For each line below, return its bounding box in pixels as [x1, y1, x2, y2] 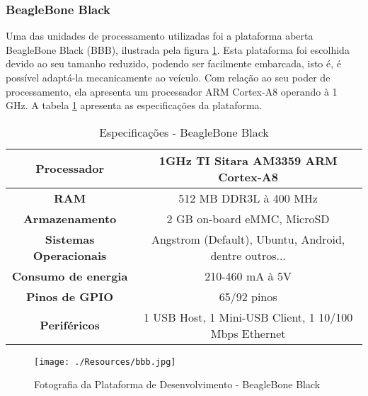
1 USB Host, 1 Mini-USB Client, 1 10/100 [144, 308, 353, 325]
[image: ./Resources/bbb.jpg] [34, 356, 176, 367]
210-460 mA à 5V [205, 267, 292, 284]
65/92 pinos [219, 288, 277, 305]
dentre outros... [210, 247, 286, 264]
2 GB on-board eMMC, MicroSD [166, 210, 330, 227]
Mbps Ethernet [210, 324, 286, 341]
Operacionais [33, 247, 107, 264]
